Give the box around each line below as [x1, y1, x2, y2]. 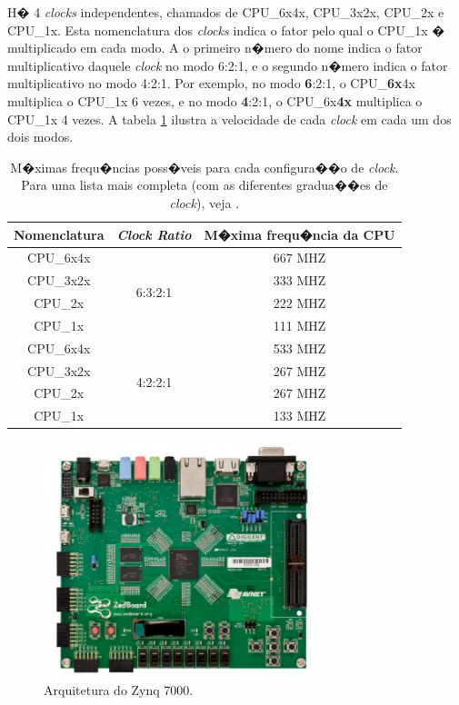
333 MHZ [273, 271, 326, 290]
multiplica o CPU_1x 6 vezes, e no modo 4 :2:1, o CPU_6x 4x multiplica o [7, 91, 423, 110]
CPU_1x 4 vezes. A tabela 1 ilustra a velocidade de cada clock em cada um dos [7, 109, 452, 128]
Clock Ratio [116, 224, 192, 243]
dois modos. [7, 127, 74, 146]
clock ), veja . [169, 193, 240, 212]
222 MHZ [273, 293, 326, 313]
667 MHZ [273, 248, 326, 267]
